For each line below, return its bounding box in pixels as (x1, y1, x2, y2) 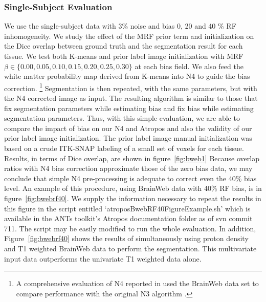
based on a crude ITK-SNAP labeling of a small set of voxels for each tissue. (4, 143, 244, 153)
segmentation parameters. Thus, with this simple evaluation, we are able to (4, 113, 240, 123)
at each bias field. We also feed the (135, 60, 243, 71)
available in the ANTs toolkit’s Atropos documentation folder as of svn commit (4, 213, 253, 224)
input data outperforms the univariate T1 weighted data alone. (4, 253, 202, 264)
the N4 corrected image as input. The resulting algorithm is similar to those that (4, 93, 258, 103)
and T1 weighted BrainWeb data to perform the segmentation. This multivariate (4, 243, 257, 253)
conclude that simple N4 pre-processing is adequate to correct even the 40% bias (4, 172, 257, 183)
